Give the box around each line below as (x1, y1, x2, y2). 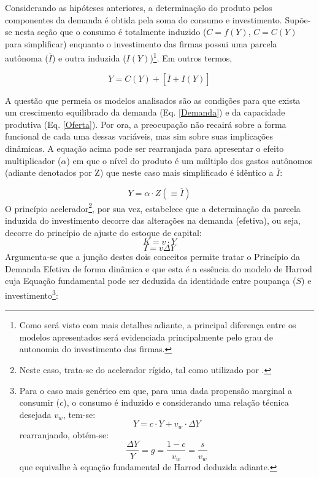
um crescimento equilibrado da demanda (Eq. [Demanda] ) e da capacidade (5, 106, 285, 119)
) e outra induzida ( (52, 52, 126, 65)
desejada (19, 408, 52, 420)
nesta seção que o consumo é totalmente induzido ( (15, 25, 207, 38)
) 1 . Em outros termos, (150, 50, 233, 65)
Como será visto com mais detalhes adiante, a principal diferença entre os (19, 318, 296, 331)
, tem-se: (63, 408, 96, 420)
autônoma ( (5, 52, 48, 65)
